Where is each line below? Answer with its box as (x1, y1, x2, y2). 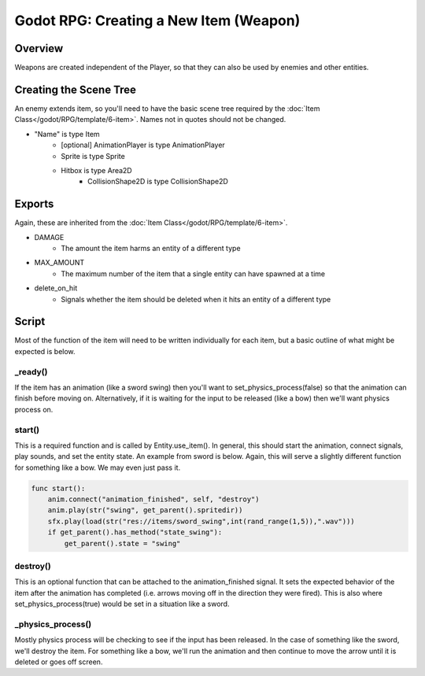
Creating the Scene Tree (14, 83, 137, 96)
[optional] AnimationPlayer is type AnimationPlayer (61, 140, 226, 150)
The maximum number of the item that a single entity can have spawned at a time (61, 268, 326, 279)
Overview (14, 42, 64, 55)
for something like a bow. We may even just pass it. (14, 463, 181, 472)
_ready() (14, 366, 48, 377)
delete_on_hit (34, 283, 78, 293)
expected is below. (14, 346, 76, 356)
